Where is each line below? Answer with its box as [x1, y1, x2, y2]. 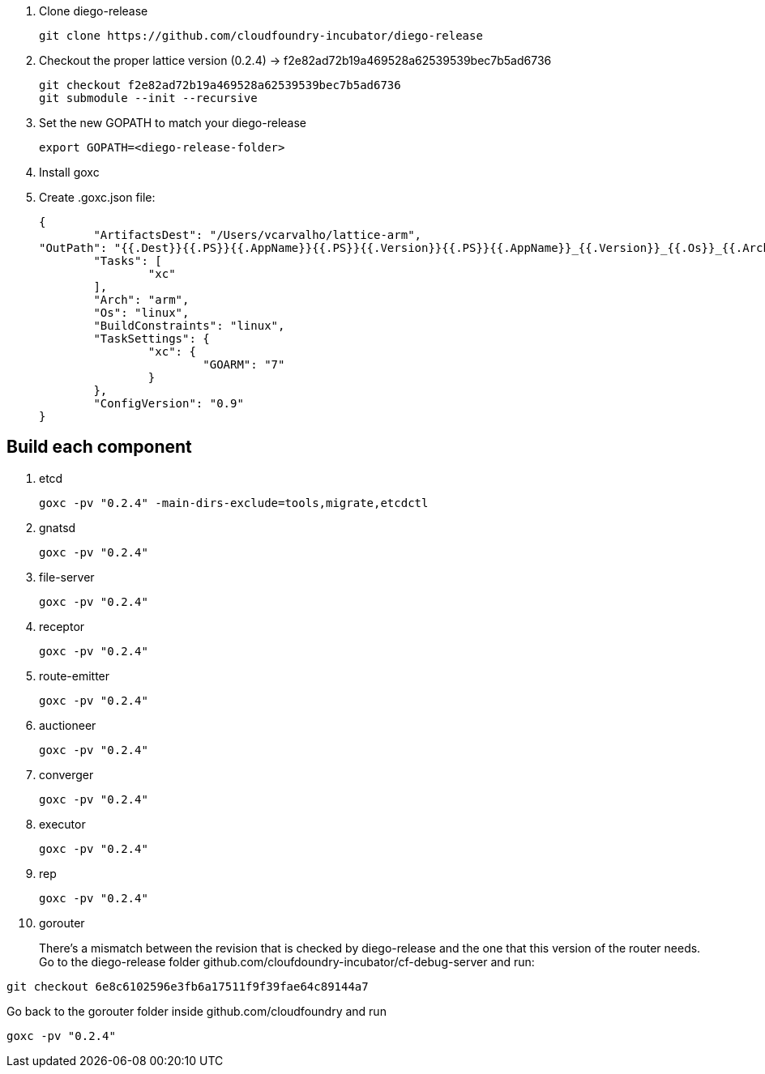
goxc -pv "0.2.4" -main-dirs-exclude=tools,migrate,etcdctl [39, 496, 429, 509]
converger [39, 767, 94, 782]
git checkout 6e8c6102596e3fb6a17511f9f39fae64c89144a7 [6, 979, 369, 993]
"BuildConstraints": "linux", [93, 319, 285, 332]
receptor [39, 619, 85, 633]
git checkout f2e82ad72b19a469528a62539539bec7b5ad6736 [39, 79, 401, 92]
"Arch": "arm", [93, 293, 190, 306]
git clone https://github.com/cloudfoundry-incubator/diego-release [39, 29, 483, 42]
